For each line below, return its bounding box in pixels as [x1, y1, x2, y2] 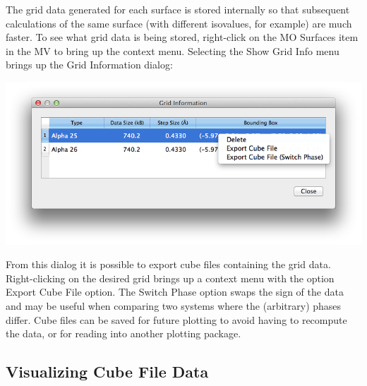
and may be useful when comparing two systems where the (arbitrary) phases [6, 298, 342, 313]
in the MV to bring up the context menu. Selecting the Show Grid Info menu [6, 43, 339, 58]
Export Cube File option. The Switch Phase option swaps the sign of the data [6, 284, 344, 299]
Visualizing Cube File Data [6, 361, 209, 382]
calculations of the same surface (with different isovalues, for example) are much [6, 16, 352, 30]
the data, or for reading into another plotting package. [6, 326, 241, 341]
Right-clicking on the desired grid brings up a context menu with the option [6, 270, 335, 285]
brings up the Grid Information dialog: [6, 57, 173, 72]
